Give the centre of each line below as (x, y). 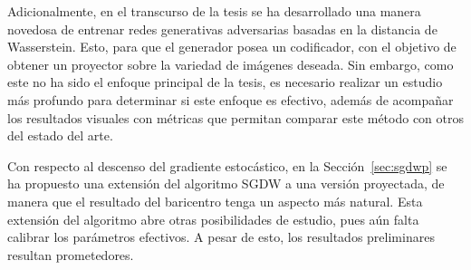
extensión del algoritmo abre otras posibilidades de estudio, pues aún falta (213, 219)
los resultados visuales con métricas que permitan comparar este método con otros (236, 117)
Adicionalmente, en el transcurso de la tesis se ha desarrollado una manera (214, 11)
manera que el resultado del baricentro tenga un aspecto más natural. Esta (215, 201)
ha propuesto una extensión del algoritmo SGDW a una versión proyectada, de (226, 183)
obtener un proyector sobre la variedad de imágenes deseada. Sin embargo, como (231, 64)
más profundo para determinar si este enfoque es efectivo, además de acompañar (231, 99)
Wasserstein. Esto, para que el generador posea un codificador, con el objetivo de (232, 47)
